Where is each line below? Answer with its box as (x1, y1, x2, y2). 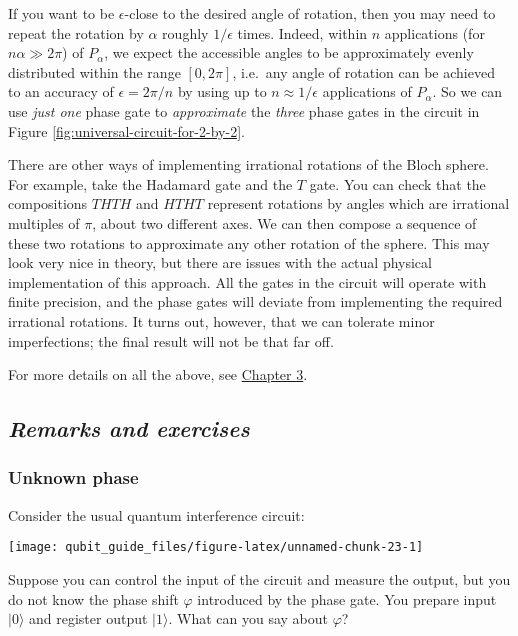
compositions (8, 193, 88, 214)
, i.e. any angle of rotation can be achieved (232, 61, 495, 82)
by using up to (177, 81, 267, 102)
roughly (162, 22, 209, 43)
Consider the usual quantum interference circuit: (8, 504, 305, 525)
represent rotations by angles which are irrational (207, 193, 510, 214)
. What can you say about (168, 608, 328, 629)
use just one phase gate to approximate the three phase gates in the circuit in (8, 100, 480, 121)
